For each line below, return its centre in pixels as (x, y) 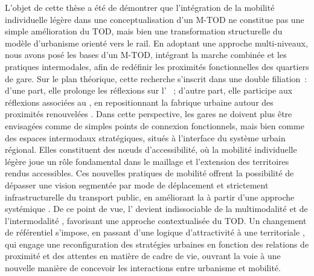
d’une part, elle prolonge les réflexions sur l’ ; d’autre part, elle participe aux (149, 90)
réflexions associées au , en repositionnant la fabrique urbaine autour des (139, 102)
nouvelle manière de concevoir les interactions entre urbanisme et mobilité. (143, 268)
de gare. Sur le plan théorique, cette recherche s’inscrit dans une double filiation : (156, 78)
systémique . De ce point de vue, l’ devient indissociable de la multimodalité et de (156, 209)
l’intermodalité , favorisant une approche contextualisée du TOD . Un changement (156, 220)
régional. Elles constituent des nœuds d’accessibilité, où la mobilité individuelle (151, 149)
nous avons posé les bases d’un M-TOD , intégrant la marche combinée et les (146, 55)
